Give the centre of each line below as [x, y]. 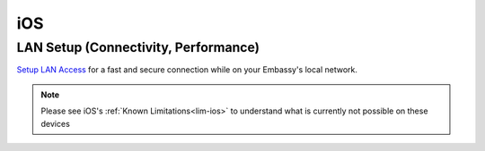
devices [56, 123]
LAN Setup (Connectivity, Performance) [138, 47]
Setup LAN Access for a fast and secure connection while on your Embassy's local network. [187, 70]
